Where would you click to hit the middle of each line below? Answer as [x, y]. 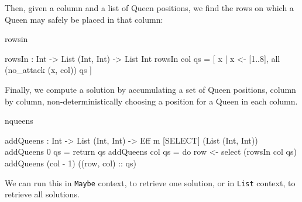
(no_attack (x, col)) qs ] [49, 70]
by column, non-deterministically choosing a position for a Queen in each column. [151, 101]
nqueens [19, 121]
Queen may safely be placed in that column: [84, 19]
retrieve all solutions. [42, 194]
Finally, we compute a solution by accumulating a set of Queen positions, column [150, 89]
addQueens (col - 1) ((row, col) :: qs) [71, 163]
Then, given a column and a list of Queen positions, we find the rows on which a [149, 8]
